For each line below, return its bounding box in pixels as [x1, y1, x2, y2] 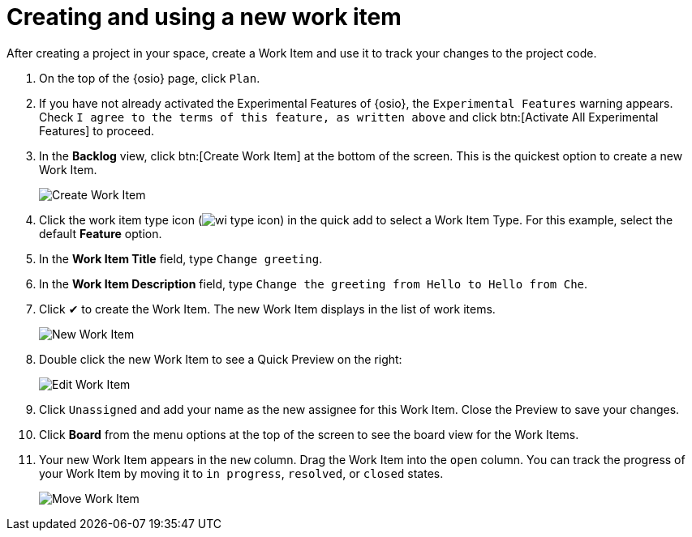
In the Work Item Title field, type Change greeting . [39, 251, 323, 266]
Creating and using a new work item [6, 3, 402, 31]
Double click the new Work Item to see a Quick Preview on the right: [39, 352, 402, 366]
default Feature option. [39, 226, 162, 241]
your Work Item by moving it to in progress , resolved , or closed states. [39, 466, 444, 480]
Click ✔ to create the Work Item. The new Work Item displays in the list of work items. [39, 301, 496, 316]
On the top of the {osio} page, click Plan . [39, 70, 260, 85]
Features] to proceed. [39, 123, 155, 138]
